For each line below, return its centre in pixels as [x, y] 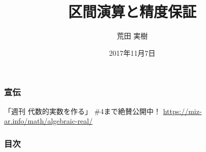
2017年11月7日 [132, 52]
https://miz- [182, 111]
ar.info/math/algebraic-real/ [48, 121]
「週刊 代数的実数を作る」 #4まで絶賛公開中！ [82, 111]
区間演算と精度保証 [132, 11]
